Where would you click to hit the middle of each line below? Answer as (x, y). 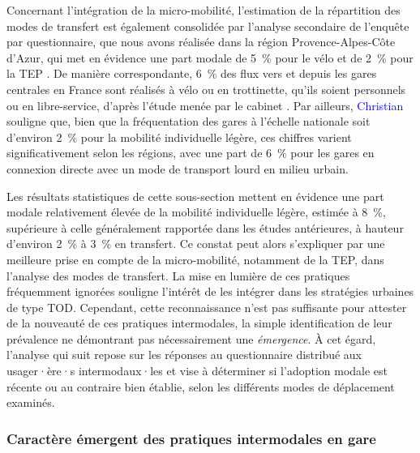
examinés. (31, 402)
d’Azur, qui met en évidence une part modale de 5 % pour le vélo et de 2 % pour (210, 57)
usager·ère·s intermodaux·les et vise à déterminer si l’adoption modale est (197, 371)
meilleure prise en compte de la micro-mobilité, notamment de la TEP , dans (195, 259)
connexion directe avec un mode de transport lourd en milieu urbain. (178, 168)
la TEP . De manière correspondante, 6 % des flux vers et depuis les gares (192, 73)
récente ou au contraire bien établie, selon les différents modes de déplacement (201, 386)
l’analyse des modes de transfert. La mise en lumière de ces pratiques (178, 275)
